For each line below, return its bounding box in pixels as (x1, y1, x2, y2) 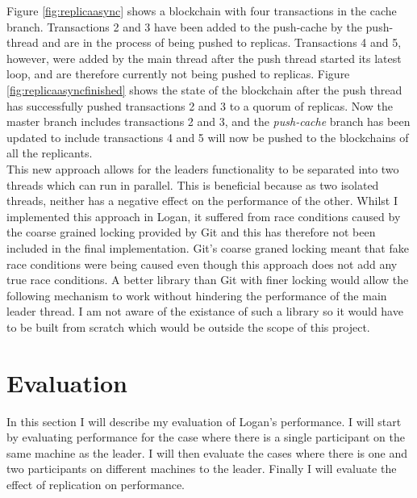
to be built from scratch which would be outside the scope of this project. (6, 318, 370, 335)
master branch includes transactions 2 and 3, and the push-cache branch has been (6, 113, 411, 130)
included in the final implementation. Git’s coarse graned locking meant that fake (6, 239, 409, 256)
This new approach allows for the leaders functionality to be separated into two (6, 160, 399, 177)
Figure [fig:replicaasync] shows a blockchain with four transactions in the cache (6, 2, 397, 19)
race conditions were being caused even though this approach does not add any (6, 255, 398, 272)
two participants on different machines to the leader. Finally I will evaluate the (6, 460, 397, 477)
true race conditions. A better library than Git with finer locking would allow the (6, 271, 409, 288)
